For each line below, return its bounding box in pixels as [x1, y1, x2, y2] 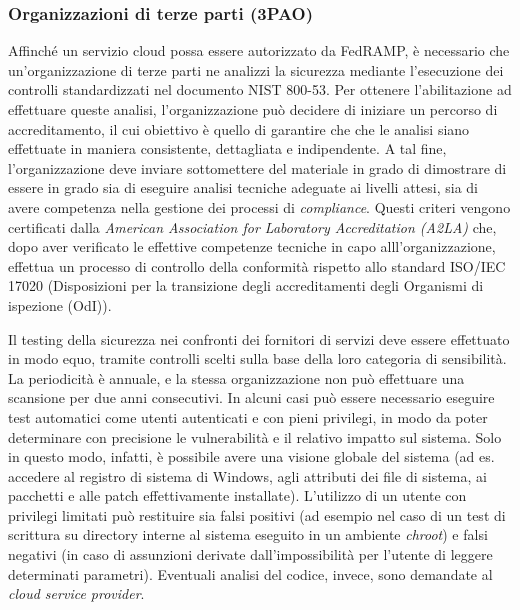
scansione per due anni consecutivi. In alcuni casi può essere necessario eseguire [8, 387, 495, 408]
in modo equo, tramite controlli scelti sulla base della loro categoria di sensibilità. [8, 348, 507, 369]
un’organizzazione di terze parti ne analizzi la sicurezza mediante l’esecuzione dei [8, 59, 504, 80]
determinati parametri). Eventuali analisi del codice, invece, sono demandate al [8, 563, 493, 584]
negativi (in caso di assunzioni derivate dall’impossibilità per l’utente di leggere [8, 544, 493, 565]
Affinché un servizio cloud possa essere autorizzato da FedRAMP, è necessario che [8, 40, 510, 61]
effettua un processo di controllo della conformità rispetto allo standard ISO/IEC [8, 255, 506, 276]
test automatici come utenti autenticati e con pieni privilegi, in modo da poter [8, 406, 488, 427]
